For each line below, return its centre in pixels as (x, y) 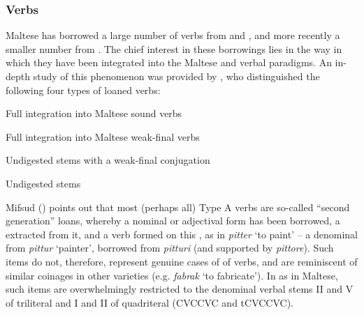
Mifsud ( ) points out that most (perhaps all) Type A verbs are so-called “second (178, 207)
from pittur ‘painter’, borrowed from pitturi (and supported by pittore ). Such (170, 248)
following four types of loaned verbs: (83, 90)
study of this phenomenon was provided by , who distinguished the (176, 76)
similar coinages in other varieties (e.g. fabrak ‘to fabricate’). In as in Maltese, (172, 275)
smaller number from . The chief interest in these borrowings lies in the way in (174, 48)
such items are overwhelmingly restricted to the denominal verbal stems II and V (180, 289)
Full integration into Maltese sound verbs (94, 113)
